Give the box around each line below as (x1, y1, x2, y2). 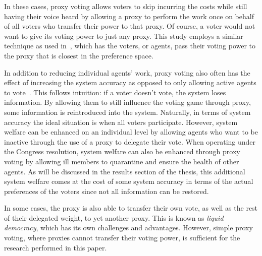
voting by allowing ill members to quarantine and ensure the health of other (4, 156, 239, 166)
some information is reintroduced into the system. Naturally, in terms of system (4, 106, 251, 117)
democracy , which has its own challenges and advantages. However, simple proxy (4, 222, 253, 233)
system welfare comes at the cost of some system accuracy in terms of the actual (4, 176, 253, 186)
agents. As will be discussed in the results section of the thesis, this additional (4, 166, 245, 176)
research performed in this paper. (4, 242, 107, 252)
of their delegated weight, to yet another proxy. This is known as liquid (4, 212, 224, 223)
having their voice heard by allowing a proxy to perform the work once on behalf (4, 11, 254, 21)
